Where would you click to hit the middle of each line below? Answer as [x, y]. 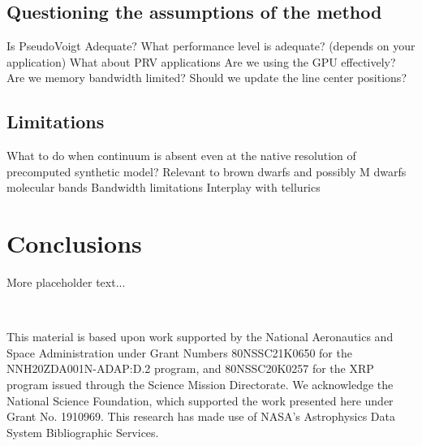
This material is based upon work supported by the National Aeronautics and [200, 337]
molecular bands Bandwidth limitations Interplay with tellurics [164, 187]
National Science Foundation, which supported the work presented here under [200, 400]
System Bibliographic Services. [83, 432]
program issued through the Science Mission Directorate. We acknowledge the [200, 385]
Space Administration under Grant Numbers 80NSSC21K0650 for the [179, 352]
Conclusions [74, 243]
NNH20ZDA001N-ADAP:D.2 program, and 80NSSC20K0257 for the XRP [190, 368]
